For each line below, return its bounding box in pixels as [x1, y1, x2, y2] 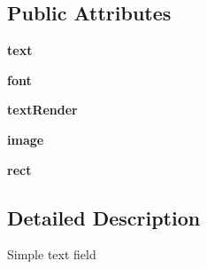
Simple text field [7, 245, 96, 264]
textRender [7, 100, 78, 119]
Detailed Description [7, 203, 201, 231]
